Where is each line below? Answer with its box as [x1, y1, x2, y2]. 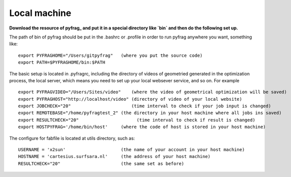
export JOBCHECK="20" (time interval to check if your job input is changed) [18, 103, 271, 109]
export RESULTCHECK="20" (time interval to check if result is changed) [18, 117, 255, 123]
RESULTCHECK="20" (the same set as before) [18, 161, 184, 167]
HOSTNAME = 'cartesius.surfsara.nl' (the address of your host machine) [18, 154, 211, 160]
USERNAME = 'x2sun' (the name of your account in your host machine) [18, 147, 245, 153]
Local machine [9, 7, 71, 18]
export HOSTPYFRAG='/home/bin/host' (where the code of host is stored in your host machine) [18, 124, 266, 130]
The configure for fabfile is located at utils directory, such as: [9, 135, 135, 141]
